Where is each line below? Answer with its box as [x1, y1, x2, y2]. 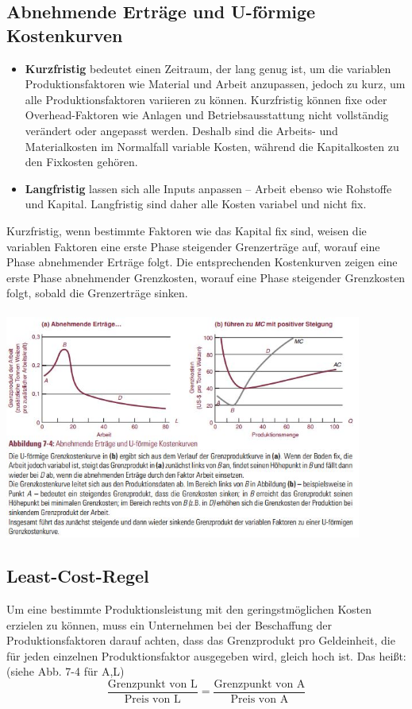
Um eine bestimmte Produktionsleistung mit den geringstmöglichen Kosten [6, 601, 372, 618]
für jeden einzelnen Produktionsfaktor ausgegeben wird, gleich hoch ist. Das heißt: [6, 647, 406, 664]
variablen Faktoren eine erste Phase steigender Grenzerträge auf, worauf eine [6, 238, 380, 254]
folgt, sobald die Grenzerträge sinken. [6, 285, 188, 301]
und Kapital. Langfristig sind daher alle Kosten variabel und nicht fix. [25, 196, 367, 212]
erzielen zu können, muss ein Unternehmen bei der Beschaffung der [6, 616, 333, 633]
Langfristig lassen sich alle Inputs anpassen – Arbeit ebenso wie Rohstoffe [25, 180, 392, 196]
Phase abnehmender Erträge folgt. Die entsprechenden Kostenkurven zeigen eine [6, 254, 398, 270]
